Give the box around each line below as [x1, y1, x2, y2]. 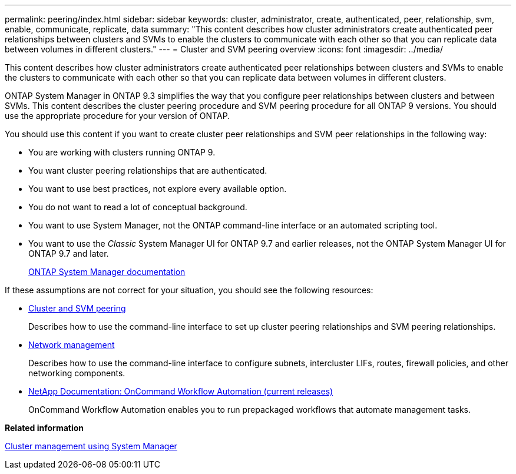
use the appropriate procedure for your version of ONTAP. [5, 111, 230, 121]
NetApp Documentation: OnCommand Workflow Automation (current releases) [28, 386, 333, 396]
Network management [28, 340, 115, 350]
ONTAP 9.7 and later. [28, 248, 109, 258]
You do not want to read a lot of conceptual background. [28, 202, 247, 212]
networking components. [28, 368, 125, 378]
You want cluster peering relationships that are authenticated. [28, 165, 267, 175]
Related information [5, 423, 84, 433]
